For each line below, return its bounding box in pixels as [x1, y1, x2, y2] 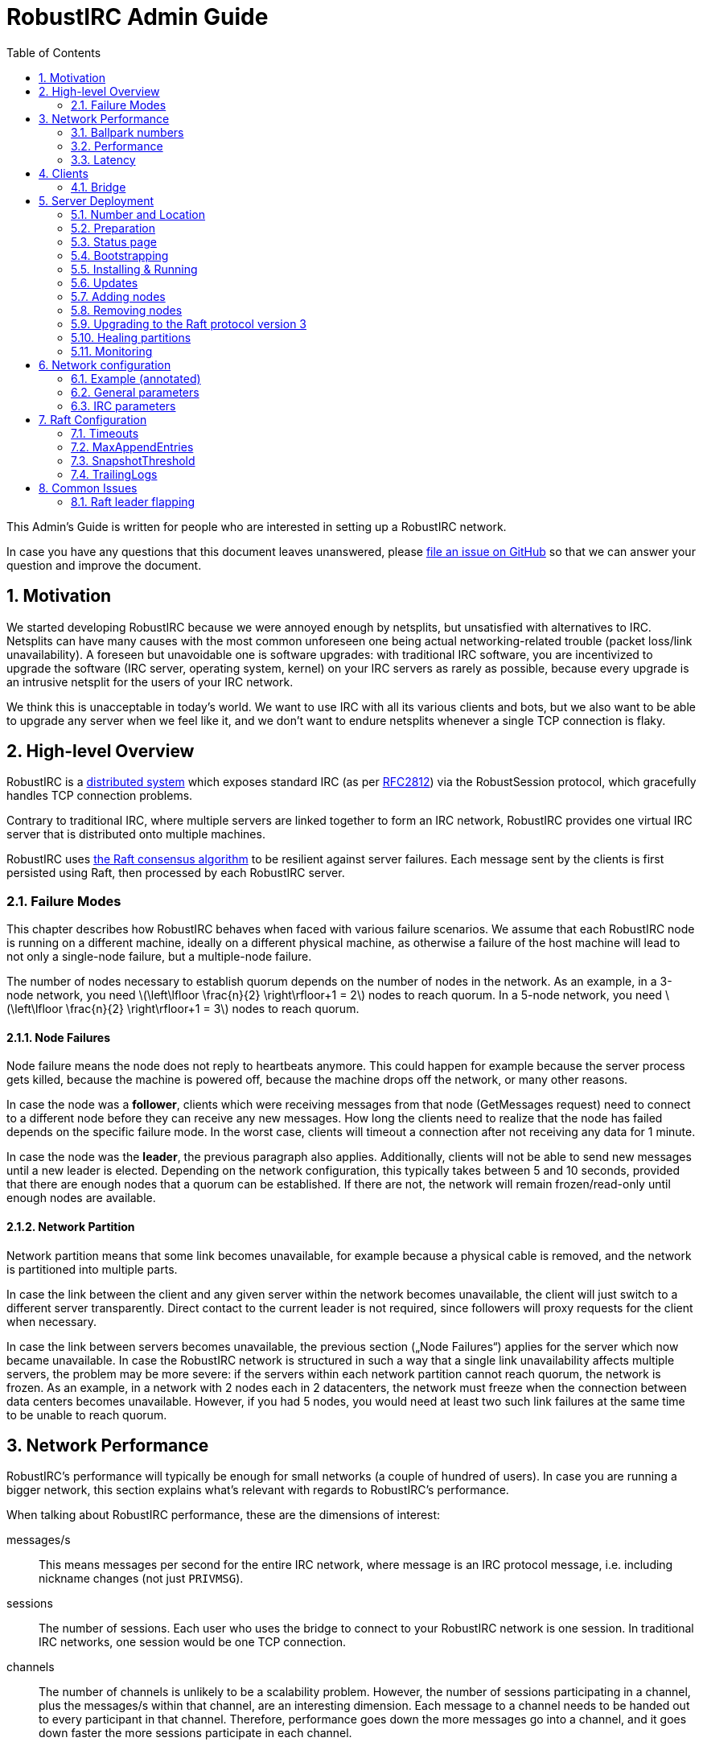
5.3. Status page [71, 234, 157, 249]
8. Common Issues [39, 480, 138, 495]
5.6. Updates [71, 275, 138, 290]
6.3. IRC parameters [71, 398, 176, 413]
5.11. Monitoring [71, 344, 153, 358]
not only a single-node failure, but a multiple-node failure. [6, 949, 312, 964]
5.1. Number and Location [71, 207, 206, 221]
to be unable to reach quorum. [6, 1407, 167, 1422]
